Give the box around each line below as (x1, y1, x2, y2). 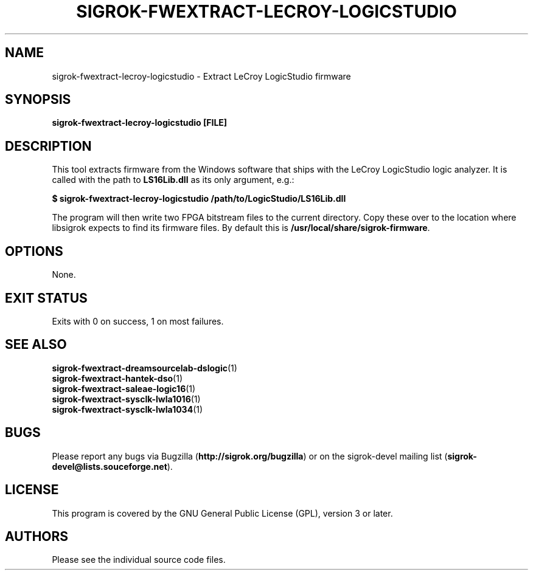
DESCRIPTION (5, 138, 92, 154)
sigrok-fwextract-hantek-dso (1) (52, 373, 183, 384)
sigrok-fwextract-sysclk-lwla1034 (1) (52, 404, 203, 415)
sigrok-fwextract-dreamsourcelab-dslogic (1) (52, 362, 237, 373)
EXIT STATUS (5, 290, 88, 306)
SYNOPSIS (5, 92, 71, 108)
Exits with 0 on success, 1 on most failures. (52, 315, 224, 326)
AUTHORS (5, 528, 69, 544)
